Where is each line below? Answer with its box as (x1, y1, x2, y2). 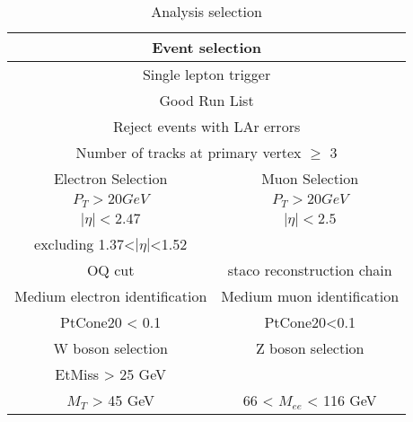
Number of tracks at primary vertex (75, 142, 302, 163)
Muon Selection (261, 168, 359, 189)
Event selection (152, 37, 261, 57)
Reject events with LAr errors (112, 116, 301, 136)
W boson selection (53, 337, 168, 358)
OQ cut (86, 259, 135, 280)
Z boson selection (255, 337, 365, 358)
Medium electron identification (14, 285, 207, 306)
